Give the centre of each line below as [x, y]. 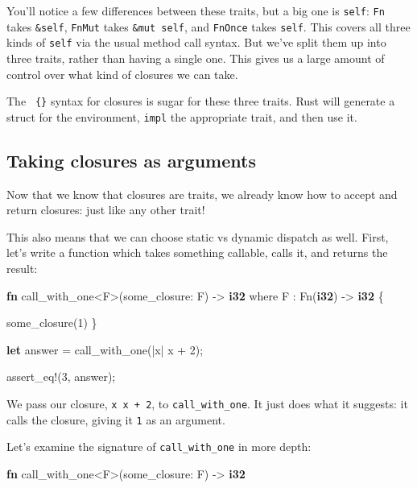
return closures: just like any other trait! [106, 210]
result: [22, 269]
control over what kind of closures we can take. [122, 74]
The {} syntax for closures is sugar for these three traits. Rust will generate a [201, 101]
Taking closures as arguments [131, 160]
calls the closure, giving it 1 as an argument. [116, 419]
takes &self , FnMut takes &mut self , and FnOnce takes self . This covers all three [208, 26]
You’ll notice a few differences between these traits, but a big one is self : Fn [196, 10]
